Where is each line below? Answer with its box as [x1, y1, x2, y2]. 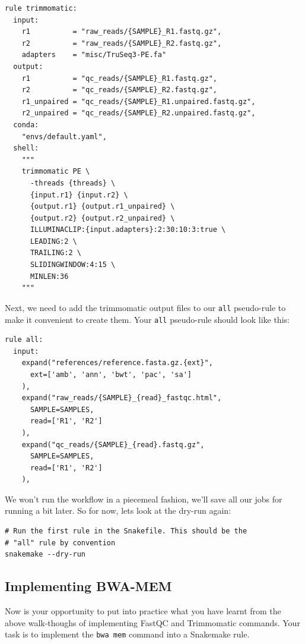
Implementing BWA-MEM [5, 577, 172, 595]
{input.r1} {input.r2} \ [30, 190, 128, 199]
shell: [13, 144, 39, 153]
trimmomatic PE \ [21, 167, 90, 176]
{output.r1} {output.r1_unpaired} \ [30, 202, 175, 211]
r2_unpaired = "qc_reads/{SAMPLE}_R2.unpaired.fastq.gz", [21, 109, 256, 118]
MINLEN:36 [30, 272, 69, 281]
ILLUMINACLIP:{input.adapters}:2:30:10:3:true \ [30, 225, 226, 234]
